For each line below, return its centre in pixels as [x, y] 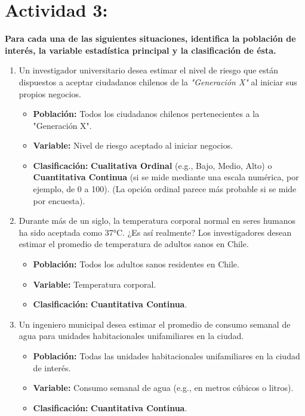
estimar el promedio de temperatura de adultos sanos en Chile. [134, 244]
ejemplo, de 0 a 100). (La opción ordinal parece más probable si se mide [165, 189]
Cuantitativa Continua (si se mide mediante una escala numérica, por [166, 177]
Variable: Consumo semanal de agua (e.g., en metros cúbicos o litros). [163, 388]
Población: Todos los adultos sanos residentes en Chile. [136, 264]
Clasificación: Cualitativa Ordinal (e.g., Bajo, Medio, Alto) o [152, 165]
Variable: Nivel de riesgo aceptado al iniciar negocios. [133, 145]
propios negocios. [50, 93]
